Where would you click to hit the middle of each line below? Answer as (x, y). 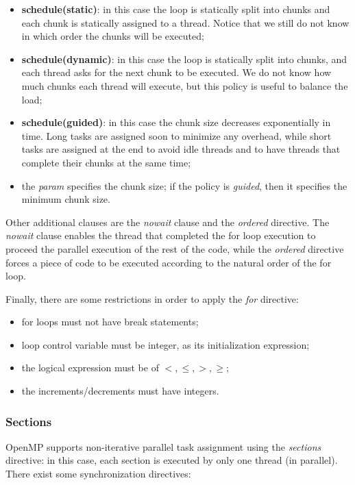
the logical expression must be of (90, 368)
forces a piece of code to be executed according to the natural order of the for (169, 262)
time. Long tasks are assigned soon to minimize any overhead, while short (176, 135)
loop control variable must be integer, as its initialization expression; (166, 344)
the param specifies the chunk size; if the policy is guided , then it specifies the (184, 185)
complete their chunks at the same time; (106, 162)
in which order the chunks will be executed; (113, 36)
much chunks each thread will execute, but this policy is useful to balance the (185, 85)
